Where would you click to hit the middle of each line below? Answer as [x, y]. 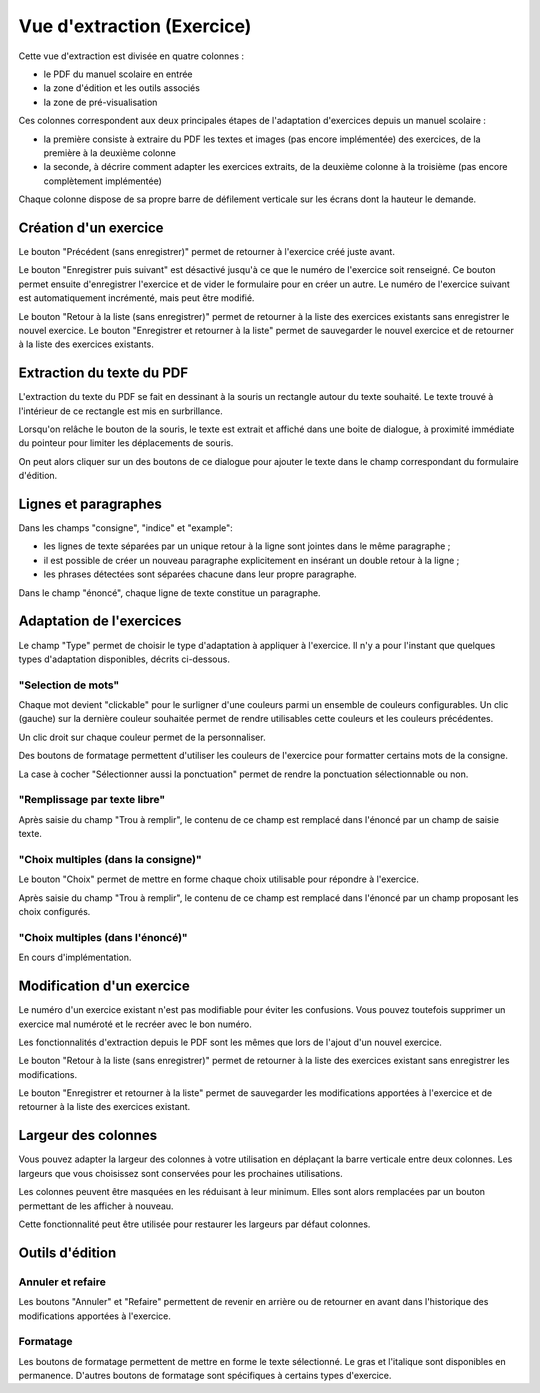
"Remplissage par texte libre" [92, 800]
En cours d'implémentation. [75, 957]
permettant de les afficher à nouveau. [96, 1206]
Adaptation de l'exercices [100, 621]
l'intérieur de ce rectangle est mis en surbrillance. [121, 411]
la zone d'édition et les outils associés [121, 88]
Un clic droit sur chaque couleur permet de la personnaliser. [142, 737]
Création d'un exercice [91, 227]
